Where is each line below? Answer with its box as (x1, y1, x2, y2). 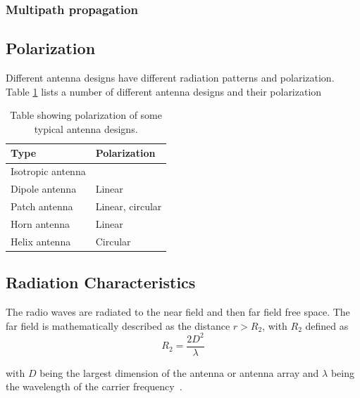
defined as (305, 318, 349, 333)
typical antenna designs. (34, 121, 138, 136)
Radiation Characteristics (6, 271, 196, 293)
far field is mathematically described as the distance (6, 318, 230, 333)
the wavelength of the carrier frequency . (6, 379, 182, 394)
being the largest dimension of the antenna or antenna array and (39, 365, 319, 380)
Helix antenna (11, 233, 71, 248)
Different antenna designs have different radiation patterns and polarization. (6, 70, 335, 85)
